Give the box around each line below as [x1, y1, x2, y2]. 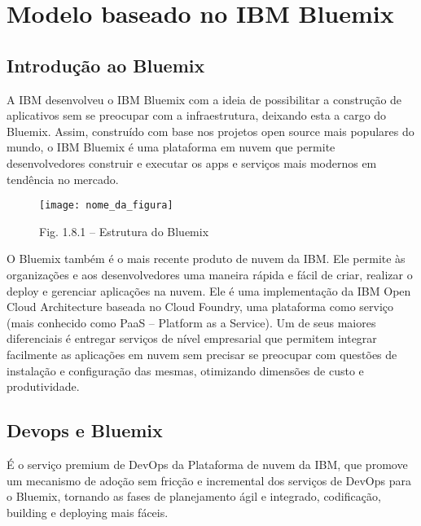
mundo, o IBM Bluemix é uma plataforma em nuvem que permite [7, 138, 335, 156]
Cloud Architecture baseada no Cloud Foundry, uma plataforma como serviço [7, 298, 394, 315]
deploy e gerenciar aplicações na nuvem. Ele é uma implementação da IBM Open [7, 282, 411, 299]
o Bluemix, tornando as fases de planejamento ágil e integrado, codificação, [7, 488, 381, 505]
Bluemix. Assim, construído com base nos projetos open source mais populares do [7, 122, 414, 139]
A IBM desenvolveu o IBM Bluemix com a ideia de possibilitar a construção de [7, 90, 402, 107]
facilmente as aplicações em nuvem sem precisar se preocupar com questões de [7, 345, 397, 362]
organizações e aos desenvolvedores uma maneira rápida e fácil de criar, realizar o [7, 265, 413, 283]
